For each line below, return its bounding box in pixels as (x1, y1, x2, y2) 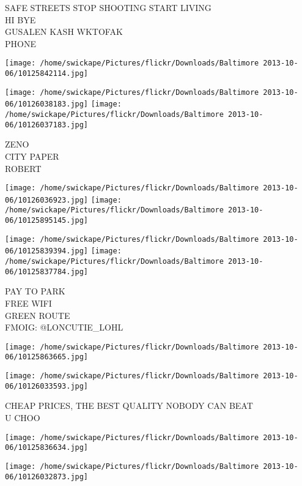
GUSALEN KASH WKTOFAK (5, 25, 123, 38)
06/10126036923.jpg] (5, 195, 89, 204)
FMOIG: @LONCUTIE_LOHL (5, 321, 123, 334)
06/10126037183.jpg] (5, 120, 89, 129)
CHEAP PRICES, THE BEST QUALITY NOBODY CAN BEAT (5, 399, 253, 412)
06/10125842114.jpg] (5, 69, 89, 78)
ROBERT (5, 162, 42, 174)
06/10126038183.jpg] (5, 100, 89, 109)
